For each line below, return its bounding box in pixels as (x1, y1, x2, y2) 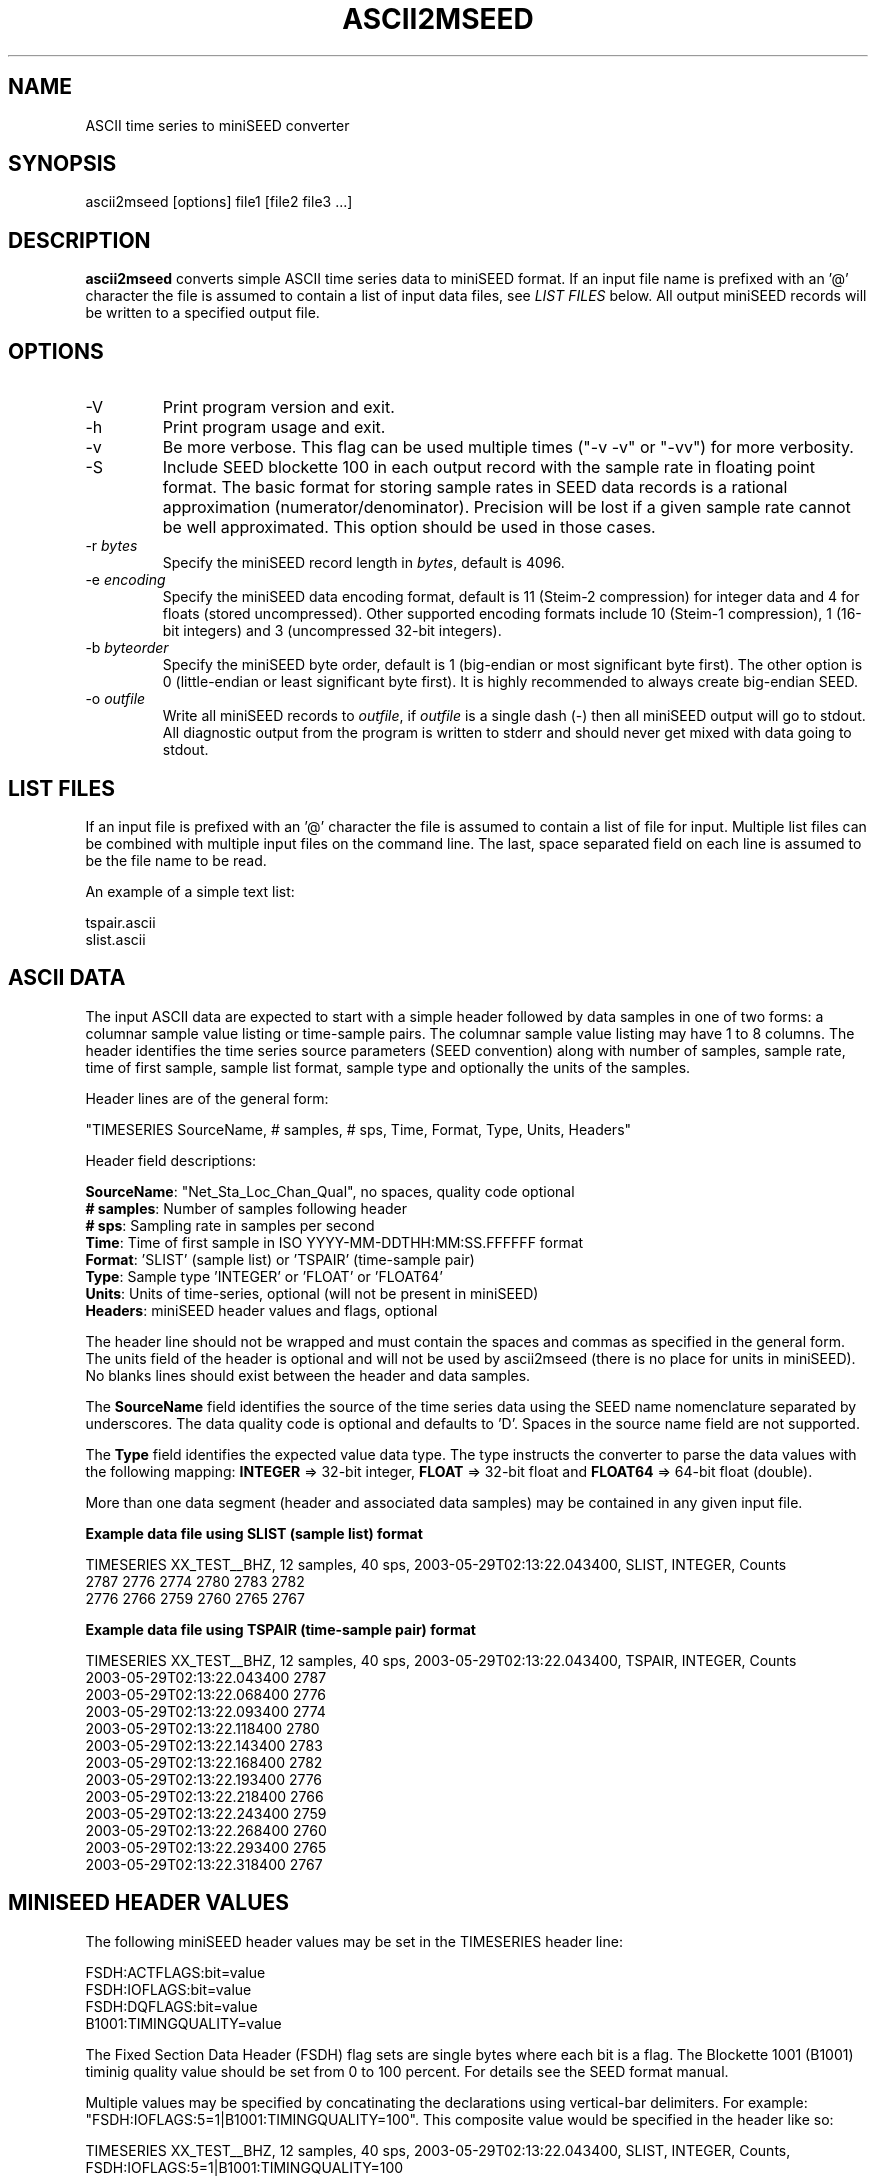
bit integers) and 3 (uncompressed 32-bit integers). (162, 622, 502, 640)
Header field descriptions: (85, 1151, 257, 1169)
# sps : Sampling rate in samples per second (85, 1216, 375, 1234)
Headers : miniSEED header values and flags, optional (85, 1301, 438, 1319)
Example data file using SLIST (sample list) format (85, 1524, 423, 1542)
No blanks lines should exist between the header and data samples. (85, 1366, 531, 1384)
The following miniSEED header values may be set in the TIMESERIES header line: (85, 1932, 623, 1950)
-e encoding (85, 571, 166, 589)
